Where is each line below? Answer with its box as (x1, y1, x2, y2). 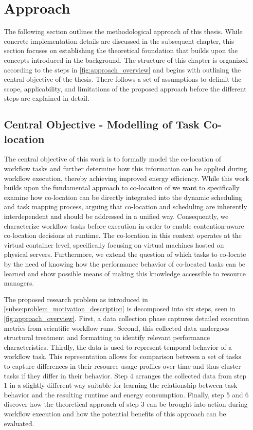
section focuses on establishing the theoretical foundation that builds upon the (4, 45, 238, 55)
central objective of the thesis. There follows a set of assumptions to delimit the (4, 74, 241, 84)
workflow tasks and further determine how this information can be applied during (4, 163, 247, 174)
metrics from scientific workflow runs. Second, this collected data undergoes (4, 322, 229, 333)
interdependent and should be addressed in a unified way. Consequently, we (4, 211, 229, 221)
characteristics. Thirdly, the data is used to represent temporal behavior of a (4, 341, 232, 352)
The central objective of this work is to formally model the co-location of (4, 154, 221, 164)
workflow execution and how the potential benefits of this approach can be (4, 408, 226, 418)
